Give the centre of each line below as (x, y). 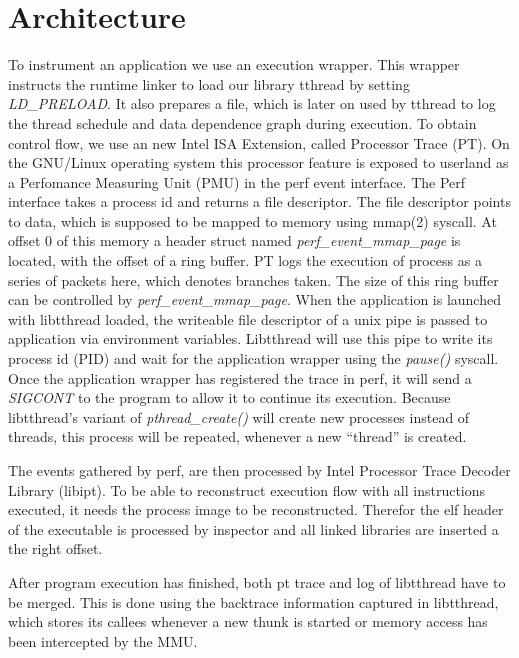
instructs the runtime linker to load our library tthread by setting (209, 83)
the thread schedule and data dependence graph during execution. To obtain (242, 122)
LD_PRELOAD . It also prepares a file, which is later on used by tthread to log (252, 103)
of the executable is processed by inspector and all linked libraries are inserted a (253, 528)
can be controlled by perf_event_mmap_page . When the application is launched (254, 299)
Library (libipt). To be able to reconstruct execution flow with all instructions (247, 489)
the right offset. (55, 548)
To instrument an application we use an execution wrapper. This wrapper (234, 64)
